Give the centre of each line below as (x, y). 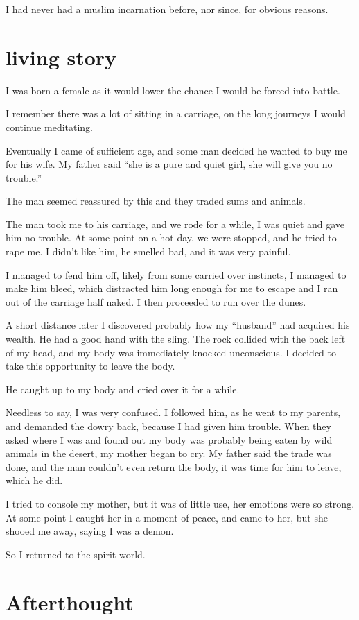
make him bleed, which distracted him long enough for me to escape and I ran (172, 288)
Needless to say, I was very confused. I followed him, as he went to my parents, (173, 412)
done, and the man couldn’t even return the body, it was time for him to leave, (174, 466)
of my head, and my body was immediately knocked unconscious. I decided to (171, 352)
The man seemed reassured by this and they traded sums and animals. (156, 201)
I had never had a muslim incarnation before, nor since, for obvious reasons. (167, 9)
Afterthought (70, 602)
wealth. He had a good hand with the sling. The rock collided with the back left (176, 339)
